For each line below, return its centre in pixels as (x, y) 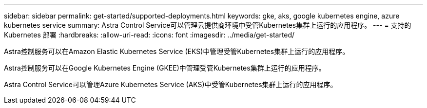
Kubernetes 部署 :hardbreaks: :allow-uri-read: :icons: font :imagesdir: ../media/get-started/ (149, 35)
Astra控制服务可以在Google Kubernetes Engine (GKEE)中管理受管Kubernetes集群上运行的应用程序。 (165, 68)
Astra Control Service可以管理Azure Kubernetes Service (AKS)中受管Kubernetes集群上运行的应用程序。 (171, 84)
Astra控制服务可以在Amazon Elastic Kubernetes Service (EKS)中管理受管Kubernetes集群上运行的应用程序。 (177, 51)
